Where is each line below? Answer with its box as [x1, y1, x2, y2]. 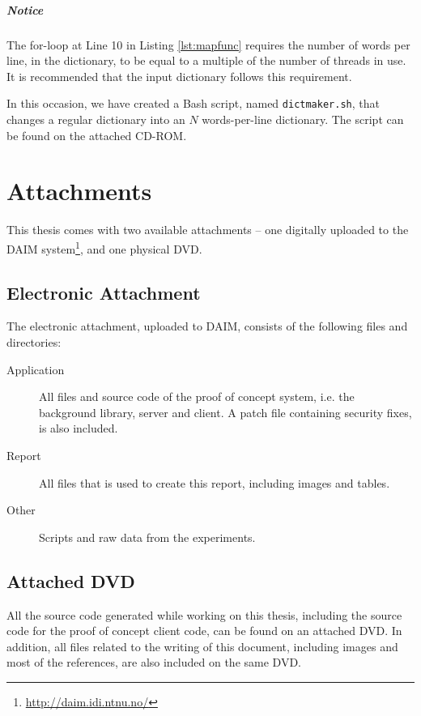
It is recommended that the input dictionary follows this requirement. [6, 67, 352, 84]
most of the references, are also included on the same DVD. [6, 654, 301, 671]
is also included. [39, 420, 118, 437]
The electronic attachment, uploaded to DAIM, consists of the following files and [6, 318, 408, 335]
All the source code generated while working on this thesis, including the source [6, 606, 402, 623]
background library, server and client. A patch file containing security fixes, [39, 403, 412, 420]
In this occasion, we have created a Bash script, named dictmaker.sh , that [6, 95, 380, 112]
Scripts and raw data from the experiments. [39, 528, 256, 545]
